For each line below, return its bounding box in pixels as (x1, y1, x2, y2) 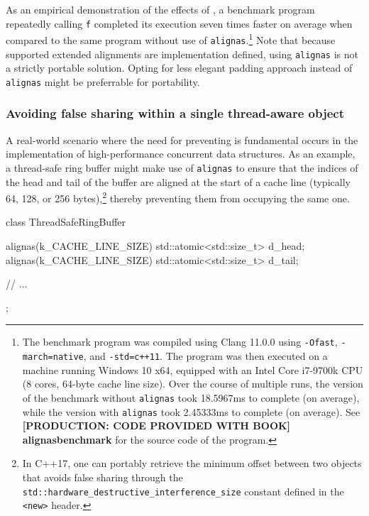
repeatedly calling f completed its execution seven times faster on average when (6, 16, 353, 31)
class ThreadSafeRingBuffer (6, 214, 126, 229)
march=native (22, 352, 84, 362)
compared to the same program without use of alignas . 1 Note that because (6, 31, 336, 47)
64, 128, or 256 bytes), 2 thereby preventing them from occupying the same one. (6, 189, 350, 205)
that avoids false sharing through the (22, 469, 183, 484)
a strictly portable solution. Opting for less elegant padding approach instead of (6, 60, 353, 75)
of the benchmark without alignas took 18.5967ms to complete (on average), (22, 390, 360, 405)
